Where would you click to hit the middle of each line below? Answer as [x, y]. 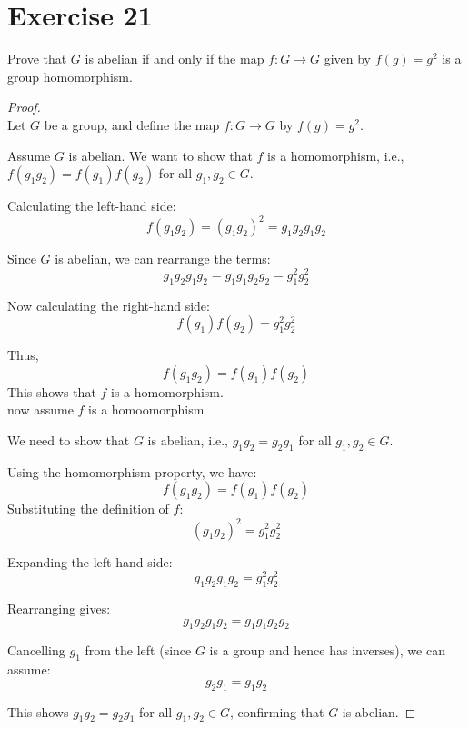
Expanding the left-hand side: [90, 561]
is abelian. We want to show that [160, 155]
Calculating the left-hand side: [92, 206]
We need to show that [69, 440]
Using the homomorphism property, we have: [132, 471]
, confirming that [277, 711]
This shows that [52, 391]
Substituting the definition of [88, 509]
